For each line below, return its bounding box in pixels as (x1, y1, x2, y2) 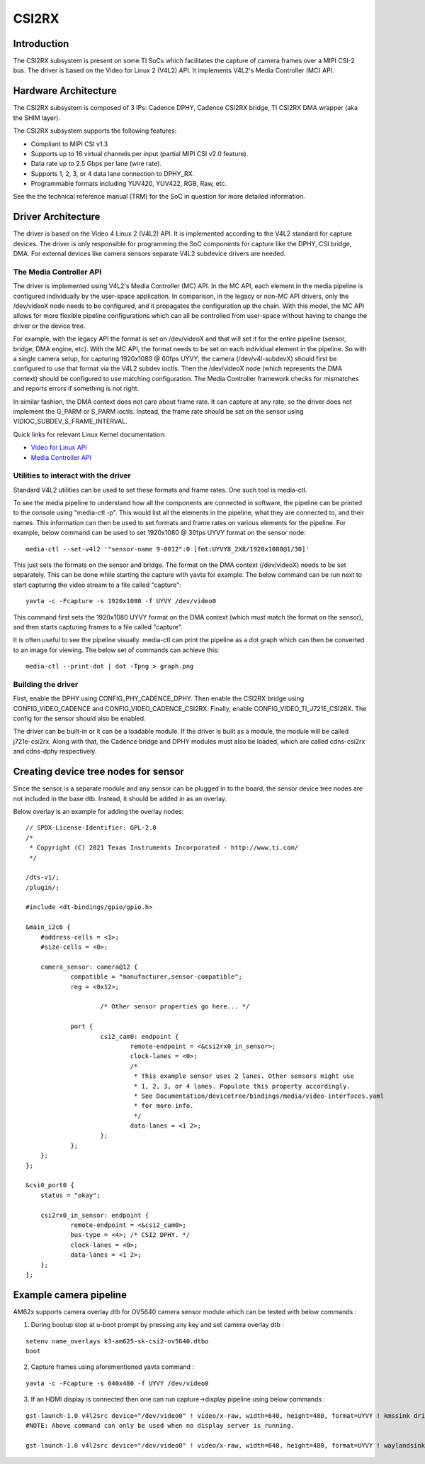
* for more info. (133, 1102, 194, 1110)
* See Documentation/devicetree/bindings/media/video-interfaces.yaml (133, 1091, 385, 1100)
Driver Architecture (13, 211, 101, 223)
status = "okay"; (40, 1191, 101, 1199)
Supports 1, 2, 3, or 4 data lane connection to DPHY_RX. (30, 169, 195, 177)
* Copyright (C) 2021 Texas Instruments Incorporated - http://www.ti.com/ (29, 844, 299, 852)
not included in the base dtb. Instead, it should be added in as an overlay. (13, 794, 227, 803)
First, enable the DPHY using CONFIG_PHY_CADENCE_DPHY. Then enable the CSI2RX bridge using (13, 694, 305, 703)
